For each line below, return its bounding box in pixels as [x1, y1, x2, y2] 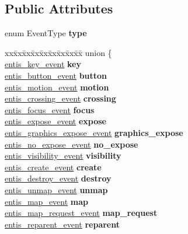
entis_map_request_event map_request [5, 207, 158, 219]
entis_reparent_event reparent [5, 218, 120, 230]
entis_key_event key [5, 58, 81, 70]
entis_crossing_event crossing [5, 92, 116, 104]
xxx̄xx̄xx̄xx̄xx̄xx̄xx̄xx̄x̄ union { [5, 46, 112, 58]
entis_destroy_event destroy [5, 172, 112, 184]
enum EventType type [5, 27, 87, 39]
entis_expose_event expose [5, 115, 106, 127]
